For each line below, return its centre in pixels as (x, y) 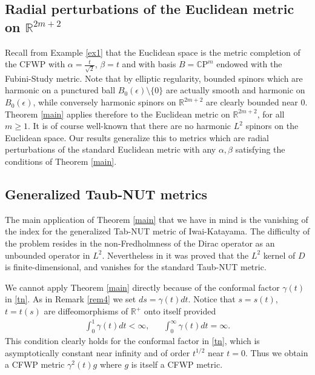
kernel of (279, 255)
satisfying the (260, 149)
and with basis (149, 64)
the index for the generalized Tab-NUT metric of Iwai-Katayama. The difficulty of (157, 231)
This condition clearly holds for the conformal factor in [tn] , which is (132, 340)
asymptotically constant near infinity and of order (98, 352)
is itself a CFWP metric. (177, 364)
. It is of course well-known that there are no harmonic (129, 126)
